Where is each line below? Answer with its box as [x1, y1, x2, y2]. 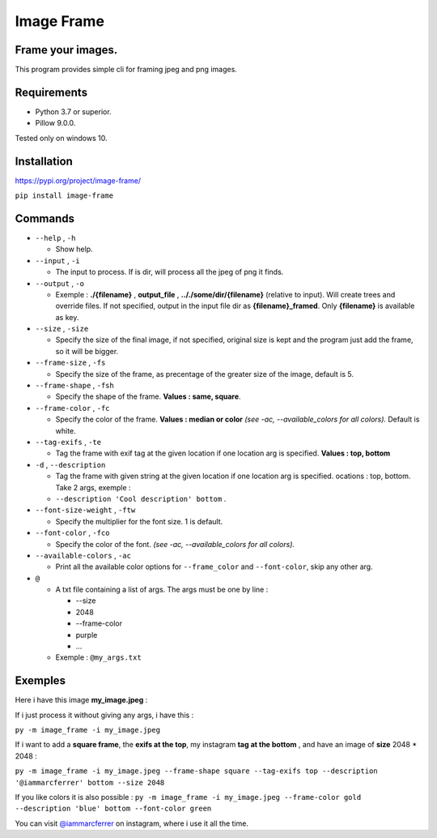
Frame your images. [15, 43, 118, 57]
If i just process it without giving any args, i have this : [15, 710, 194, 720]
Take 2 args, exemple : [55, 482, 131, 492]
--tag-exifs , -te [35, 437, 101, 447]
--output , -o [35, 278, 85, 288]
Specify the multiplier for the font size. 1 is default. [55, 516, 223, 526]
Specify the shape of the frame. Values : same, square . [55, 391, 242, 401]
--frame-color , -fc [35, 403, 110, 413]
